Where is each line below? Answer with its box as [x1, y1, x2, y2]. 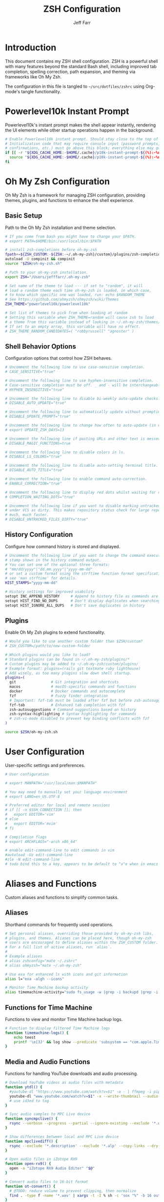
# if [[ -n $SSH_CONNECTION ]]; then [5, 807, 82, 812]
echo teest [14, 1035, 36, 1040]
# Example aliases [5, 954, 42, 959]
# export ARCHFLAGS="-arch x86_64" [5, 839, 78, 844]
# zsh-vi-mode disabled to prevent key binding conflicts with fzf [9, 716, 150, 721]
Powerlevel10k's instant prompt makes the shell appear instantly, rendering [5, 122, 156, 128]
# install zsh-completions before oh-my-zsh [5, 248, 97, 252]
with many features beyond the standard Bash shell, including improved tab [5, 63, 157, 69]
